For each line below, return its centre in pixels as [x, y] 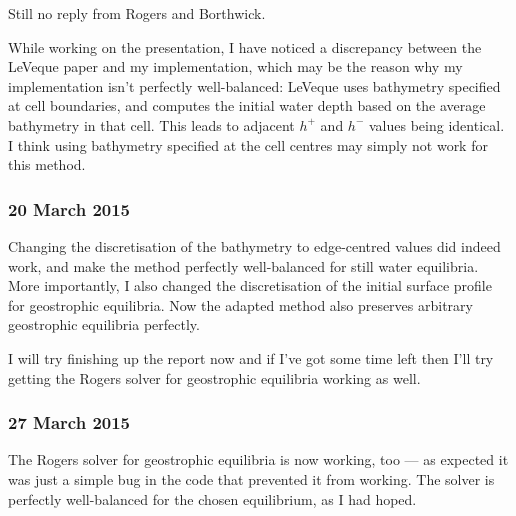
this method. [47, 164]
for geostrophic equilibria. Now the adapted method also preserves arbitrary [240, 304]
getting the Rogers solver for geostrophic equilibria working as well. [214, 377]
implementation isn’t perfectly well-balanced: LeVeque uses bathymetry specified [254, 85]
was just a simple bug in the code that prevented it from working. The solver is [251, 478]
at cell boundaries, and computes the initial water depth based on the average [247, 105]
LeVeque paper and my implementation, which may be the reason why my [235, 66]
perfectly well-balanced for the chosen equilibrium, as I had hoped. [212, 498]
